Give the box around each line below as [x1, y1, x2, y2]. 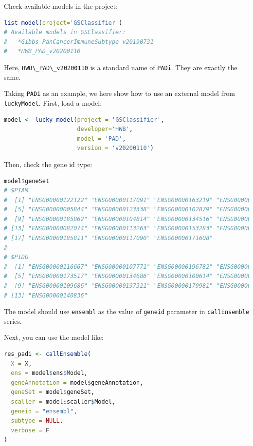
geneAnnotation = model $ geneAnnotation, [11, 379, 144, 386]
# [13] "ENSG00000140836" [4, 292, 88, 299]
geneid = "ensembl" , [11, 408, 77, 415]
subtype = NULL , [11, 417, 63, 425]
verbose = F [11, 427, 50, 434]
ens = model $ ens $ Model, [11, 370, 88, 377]
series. [4, 316, 22, 326]
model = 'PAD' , [77, 135, 126, 142]
